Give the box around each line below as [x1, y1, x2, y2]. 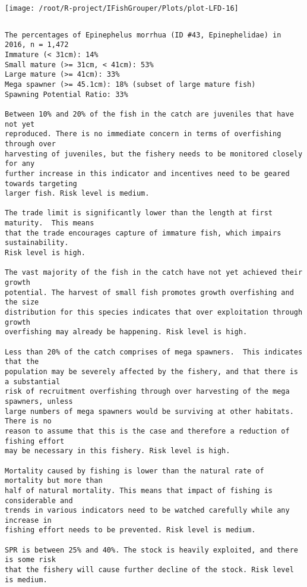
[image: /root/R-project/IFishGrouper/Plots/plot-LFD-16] [5, 4, 239, 12]
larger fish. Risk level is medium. [5, 189, 150, 198]
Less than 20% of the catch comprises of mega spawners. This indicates [5, 347, 303, 356]
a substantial [5, 377, 61, 386]
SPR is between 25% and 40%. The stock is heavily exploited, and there [5, 545, 298, 554]
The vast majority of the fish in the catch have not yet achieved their [5, 268, 303, 277]
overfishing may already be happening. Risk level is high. [5, 328, 248, 337]
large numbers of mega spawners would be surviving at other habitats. [5, 407, 294, 416]
